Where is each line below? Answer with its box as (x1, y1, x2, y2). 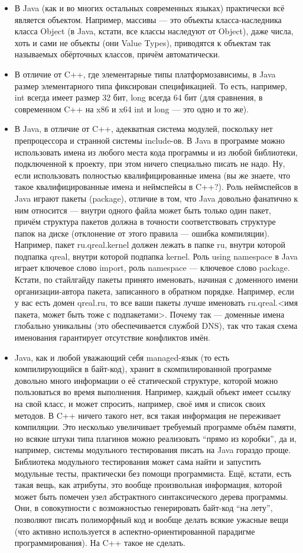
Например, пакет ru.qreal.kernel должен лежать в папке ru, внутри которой (14, 238, 285, 251)
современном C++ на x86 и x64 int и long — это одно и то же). (14, 102, 249, 115)
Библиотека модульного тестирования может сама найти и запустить (14, 455, 261, 467)
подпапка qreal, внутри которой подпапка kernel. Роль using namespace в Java (14, 250, 298, 262)
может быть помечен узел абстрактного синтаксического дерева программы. (14, 490, 288, 502)
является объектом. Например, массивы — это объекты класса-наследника (14, 13, 282, 25)
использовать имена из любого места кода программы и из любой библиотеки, (14, 145, 298, 158)
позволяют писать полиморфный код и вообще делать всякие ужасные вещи (14, 513, 289, 525)
